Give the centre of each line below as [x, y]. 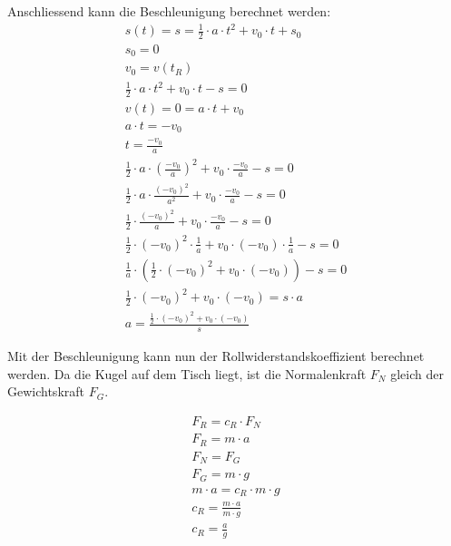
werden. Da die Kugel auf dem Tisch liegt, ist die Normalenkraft [187, 373]
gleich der [417, 373]
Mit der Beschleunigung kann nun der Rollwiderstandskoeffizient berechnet [216, 356]
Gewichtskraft [46, 391]
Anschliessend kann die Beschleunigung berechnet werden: [169, 11]
